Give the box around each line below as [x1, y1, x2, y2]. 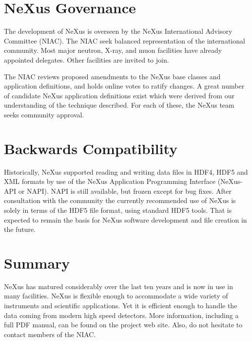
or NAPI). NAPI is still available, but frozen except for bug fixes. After [18, 185, 232, 196]
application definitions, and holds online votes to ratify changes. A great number [4, 81, 245, 91]
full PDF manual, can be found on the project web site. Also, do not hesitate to [4, 319, 243, 330]
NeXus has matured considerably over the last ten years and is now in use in [4, 281, 233, 291]
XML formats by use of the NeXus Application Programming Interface [4, 176, 215, 186]
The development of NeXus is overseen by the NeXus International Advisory [4, 26, 233, 36]
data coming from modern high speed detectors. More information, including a [4, 310, 239, 320]
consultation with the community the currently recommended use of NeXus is [4, 195, 236, 205]
